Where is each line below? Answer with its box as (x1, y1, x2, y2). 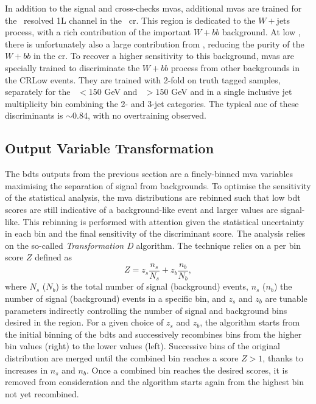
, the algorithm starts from (200, 316, 300, 329)
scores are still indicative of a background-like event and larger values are (5, 203, 278, 215)
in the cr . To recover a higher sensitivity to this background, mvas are (33, 49, 294, 62)
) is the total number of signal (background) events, (55, 280, 248, 293)
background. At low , (222, 26, 301, 38)
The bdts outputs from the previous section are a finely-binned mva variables (5, 167, 293, 180)
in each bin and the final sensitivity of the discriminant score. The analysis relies (5, 227, 306, 240)
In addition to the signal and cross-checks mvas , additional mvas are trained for (5, 2, 302, 14)
